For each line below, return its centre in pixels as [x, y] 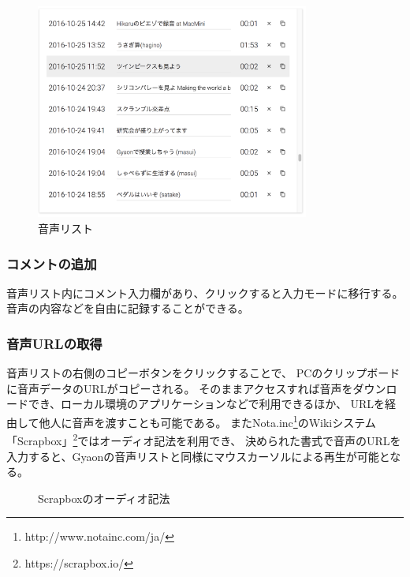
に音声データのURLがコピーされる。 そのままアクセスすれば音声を [180, 388]
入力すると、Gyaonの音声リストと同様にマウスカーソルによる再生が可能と [198, 456]
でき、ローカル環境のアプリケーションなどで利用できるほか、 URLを [207, 404]
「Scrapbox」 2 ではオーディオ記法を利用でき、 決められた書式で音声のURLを [204, 439]
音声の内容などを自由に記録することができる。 [128, 308]
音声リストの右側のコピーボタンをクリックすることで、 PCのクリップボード [203, 373]
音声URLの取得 [54, 343]
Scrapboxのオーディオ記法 [104, 498]
